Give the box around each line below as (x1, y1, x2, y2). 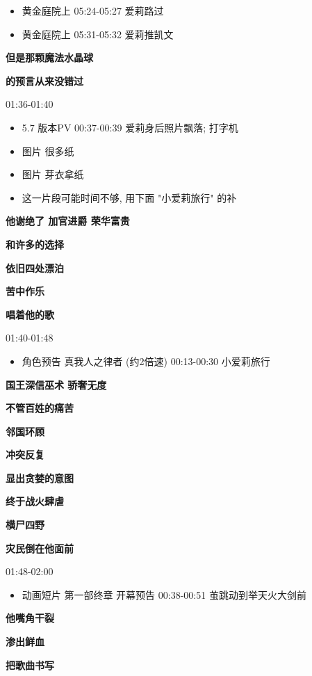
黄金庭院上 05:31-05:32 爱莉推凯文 (22, 26, 174, 41)
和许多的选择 (6, 236, 64, 251)
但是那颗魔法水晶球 (6, 50, 93, 65)
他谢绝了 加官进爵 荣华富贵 (6, 214, 130, 228)
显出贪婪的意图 (6, 470, 74, 485)
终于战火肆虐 (6, 494, 64, 508)
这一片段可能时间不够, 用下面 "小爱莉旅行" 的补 (22, 190, 237, 204)
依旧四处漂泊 (6, 260, 64, 275)
